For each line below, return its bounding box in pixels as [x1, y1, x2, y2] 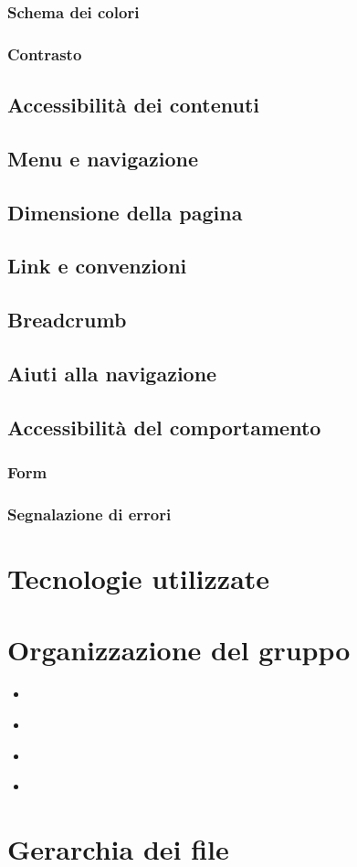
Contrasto [7, 42, 82, 65]
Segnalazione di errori [7, 502, 172, 525]
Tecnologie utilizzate [7, 560, 270, 597]
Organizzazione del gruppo [7, 631, 351, 669]
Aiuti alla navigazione [7, 359, 217, 387]
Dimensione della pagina [7, 198, 243, 226]
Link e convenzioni [7, 252, 187, 280]
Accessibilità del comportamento [7, 412, 321, 441]
